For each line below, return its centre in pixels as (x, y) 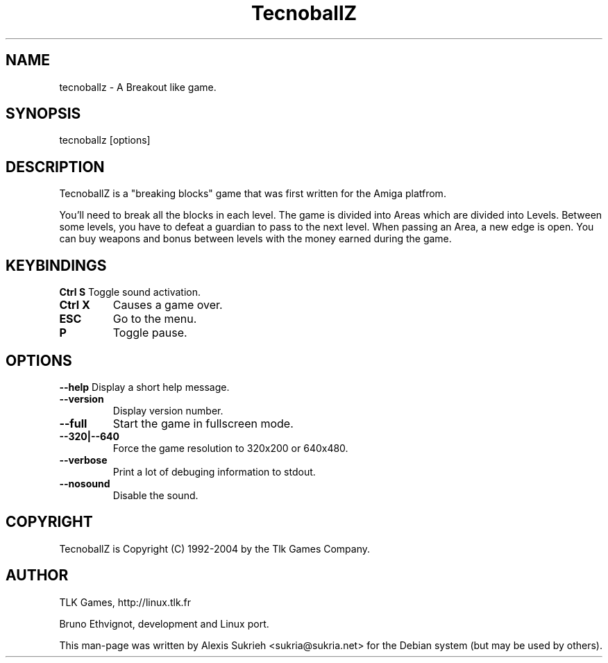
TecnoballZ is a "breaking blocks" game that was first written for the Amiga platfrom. (253, 194)
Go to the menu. (155, 319)
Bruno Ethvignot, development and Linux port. (164, 623)
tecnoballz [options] (105, 140)
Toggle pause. (150, 333)
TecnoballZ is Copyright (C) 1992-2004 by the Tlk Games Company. (215, 548)
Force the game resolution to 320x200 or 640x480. (230, 448)
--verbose (83, 460)
